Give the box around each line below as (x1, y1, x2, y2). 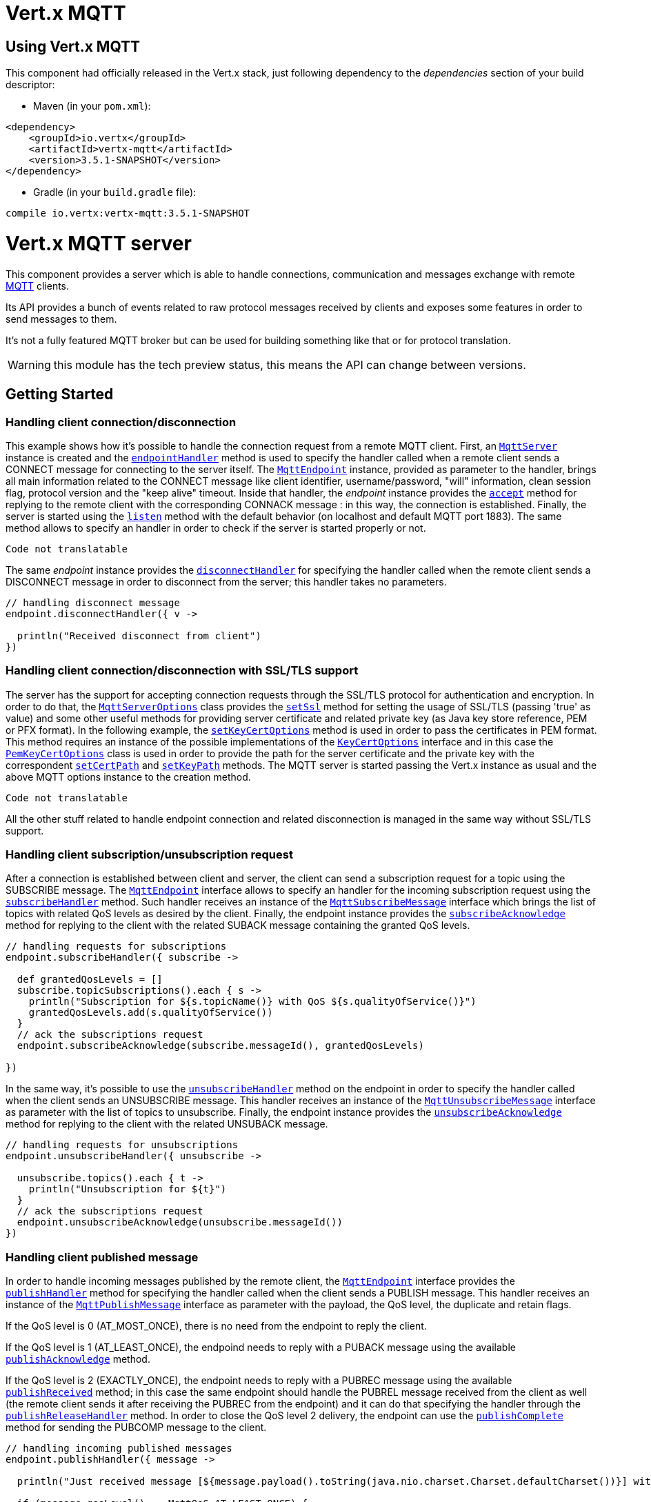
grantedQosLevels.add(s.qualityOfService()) (28, 1007, 273, 1019)
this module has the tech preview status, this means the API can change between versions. (53, 357, 526, 372)
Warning (8, 357, 51, 372)
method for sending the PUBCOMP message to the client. (6, 1421, 267, 1434)
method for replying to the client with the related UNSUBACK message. (6, 1118, 328, 1130)
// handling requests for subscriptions (6, 941, 227, 952)
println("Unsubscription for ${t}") (28, 1183, 227, 1195)
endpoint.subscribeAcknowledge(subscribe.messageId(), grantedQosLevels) (17, 1040, 424, 1052)
